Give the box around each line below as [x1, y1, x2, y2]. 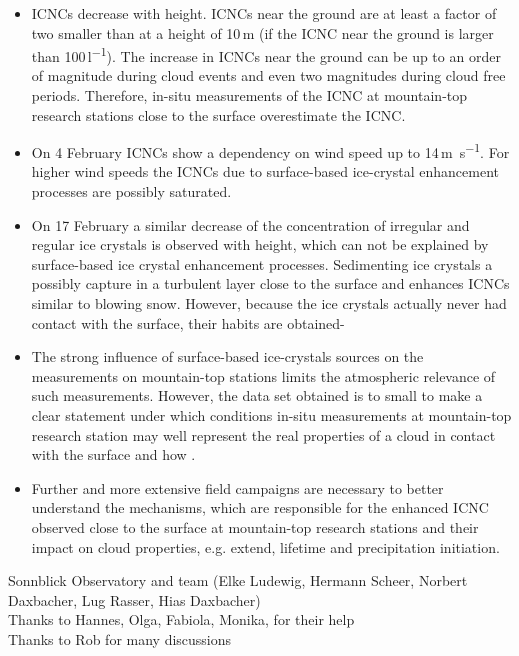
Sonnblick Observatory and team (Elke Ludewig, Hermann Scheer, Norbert [8, 570, 468, 591]
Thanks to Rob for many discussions [8, 628, 232, 649]
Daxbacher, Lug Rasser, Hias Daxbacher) [8, 589, 261, 610]
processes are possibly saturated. [31, 181, 232, 202]
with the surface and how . [31, 444, 196, 465]
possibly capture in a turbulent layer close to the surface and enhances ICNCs [31, 273, 510, 294]
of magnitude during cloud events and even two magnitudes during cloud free [31, 65, 506, 86]
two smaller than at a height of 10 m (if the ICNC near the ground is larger [31, 22, 494, 43]
